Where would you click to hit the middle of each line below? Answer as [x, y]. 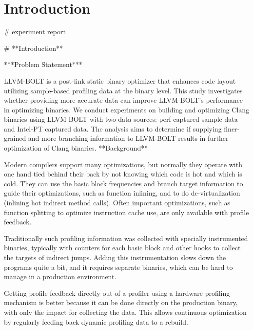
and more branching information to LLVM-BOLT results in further [128, 138]
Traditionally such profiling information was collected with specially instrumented [126, 238]
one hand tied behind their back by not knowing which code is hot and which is [123, 174]
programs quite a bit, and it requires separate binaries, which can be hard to [118, 267]
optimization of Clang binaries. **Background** [76, 148]
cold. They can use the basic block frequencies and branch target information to [124, 183]
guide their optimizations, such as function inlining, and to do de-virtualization [122, 193]
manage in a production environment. [60, 276]
